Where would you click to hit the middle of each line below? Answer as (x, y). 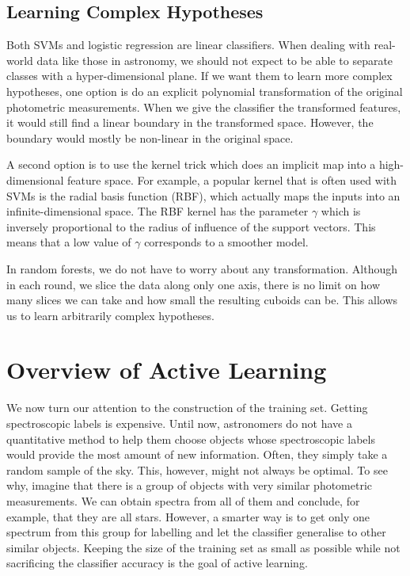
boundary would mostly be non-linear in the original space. (150, 137)
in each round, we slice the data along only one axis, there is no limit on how (194, 284)
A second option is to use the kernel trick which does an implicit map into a (191, 164)
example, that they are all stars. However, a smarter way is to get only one (188, 516)
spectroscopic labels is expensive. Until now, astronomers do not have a (179, 423)
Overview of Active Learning (167, 370)
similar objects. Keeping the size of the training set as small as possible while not (203, 547)
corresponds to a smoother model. (226, 242)
